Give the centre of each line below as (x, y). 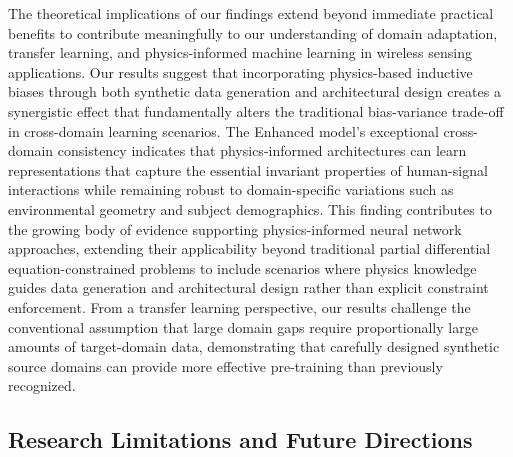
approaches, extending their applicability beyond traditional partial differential (249, 248)
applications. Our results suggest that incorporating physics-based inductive (240, 71)
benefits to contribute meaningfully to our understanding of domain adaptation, (253, 32)
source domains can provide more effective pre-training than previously (225, 365)
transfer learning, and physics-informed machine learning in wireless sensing (240, 52)
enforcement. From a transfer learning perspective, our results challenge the (239, 306)
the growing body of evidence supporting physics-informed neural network (235, 228)
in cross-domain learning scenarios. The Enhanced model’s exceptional (223, 130)
